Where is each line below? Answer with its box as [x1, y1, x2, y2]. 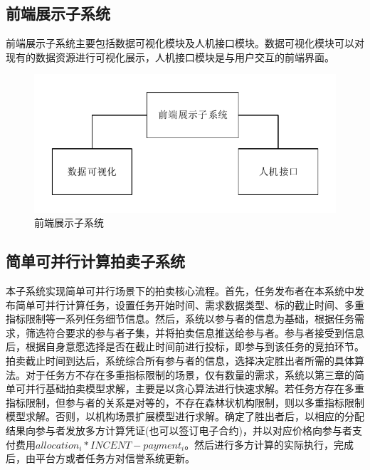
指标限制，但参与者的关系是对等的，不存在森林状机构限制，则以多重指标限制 [6, 395, 364, 409]
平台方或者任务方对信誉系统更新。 [35, 451, 195, 466]
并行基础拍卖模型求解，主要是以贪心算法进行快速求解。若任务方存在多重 [25, 381, 364, 396]
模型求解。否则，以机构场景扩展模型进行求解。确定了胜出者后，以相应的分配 [6, 409, 364, 424]
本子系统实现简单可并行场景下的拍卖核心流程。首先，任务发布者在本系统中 [6, 283, 354, 298]
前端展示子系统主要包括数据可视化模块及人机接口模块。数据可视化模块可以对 [6, 36, 364, 51]
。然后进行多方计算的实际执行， [184, 437, 334, 451]
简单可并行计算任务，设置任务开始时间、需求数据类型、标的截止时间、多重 [15, 297, 364, 312]
